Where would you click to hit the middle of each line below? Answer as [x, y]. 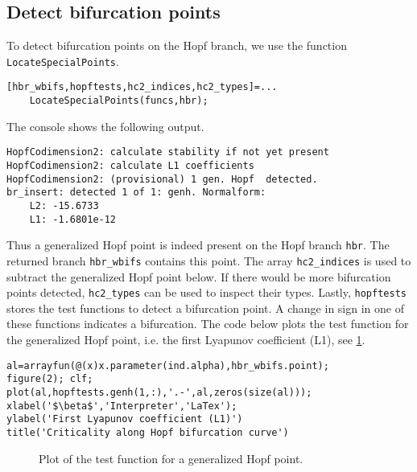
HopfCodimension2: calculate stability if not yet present [168, 152]
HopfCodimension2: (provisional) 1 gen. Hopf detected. [162, 179]
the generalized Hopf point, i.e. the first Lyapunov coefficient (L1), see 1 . [186, 340]
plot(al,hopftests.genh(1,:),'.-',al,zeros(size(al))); [159, 392]
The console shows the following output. [105, 126]
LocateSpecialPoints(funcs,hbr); [119, 101]
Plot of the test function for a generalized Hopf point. [171, 458]
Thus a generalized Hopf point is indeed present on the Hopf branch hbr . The [198, 245]
